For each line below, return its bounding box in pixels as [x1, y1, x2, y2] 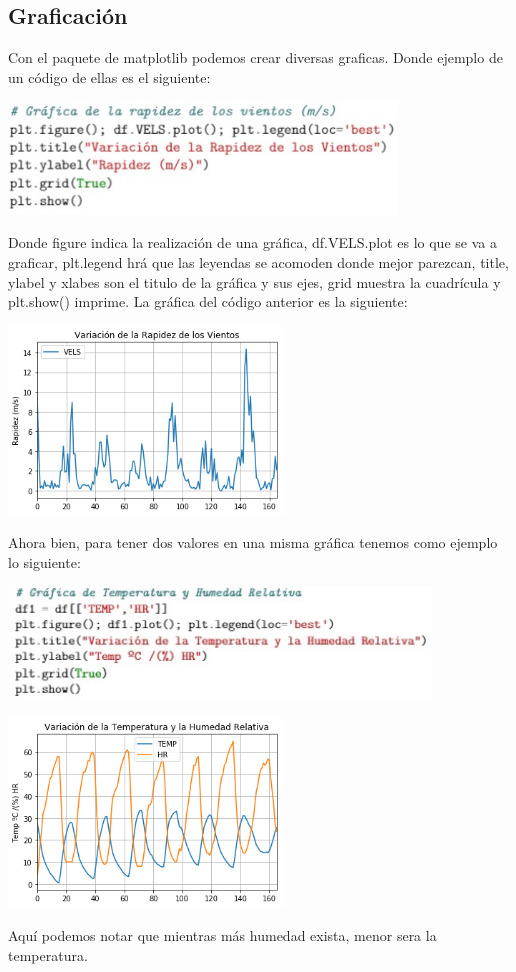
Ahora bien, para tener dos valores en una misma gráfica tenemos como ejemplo [8, 532, 498, 553]
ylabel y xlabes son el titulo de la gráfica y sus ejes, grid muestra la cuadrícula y [8, 271, 501, 292]
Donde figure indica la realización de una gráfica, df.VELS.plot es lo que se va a [8, 232, 497, 253]
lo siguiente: [8, 551, 81, 572]
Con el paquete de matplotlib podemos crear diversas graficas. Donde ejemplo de [8, 47, 503, 68]
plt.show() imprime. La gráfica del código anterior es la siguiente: [8, 291, 408, 312]
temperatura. [8, 944, 88, 965]
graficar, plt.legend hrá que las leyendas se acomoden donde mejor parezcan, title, [8, 251, 509, 272]
